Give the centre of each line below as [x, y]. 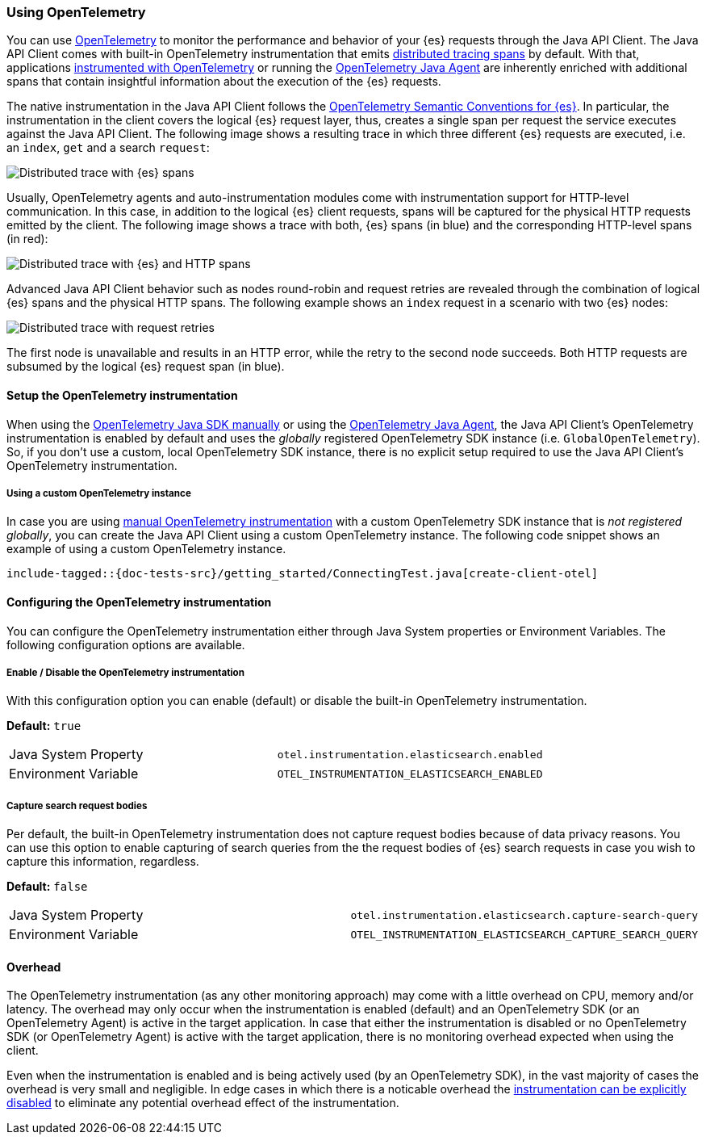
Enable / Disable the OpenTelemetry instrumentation [125, 672]
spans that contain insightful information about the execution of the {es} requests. [224, 82]
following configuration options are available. [126, 644]
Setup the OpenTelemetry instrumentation [122, 395]
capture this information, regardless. [103, 862]
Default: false [47, 887]
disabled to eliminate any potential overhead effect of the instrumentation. [203, 1103]
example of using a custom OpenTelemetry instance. [146, 549]
